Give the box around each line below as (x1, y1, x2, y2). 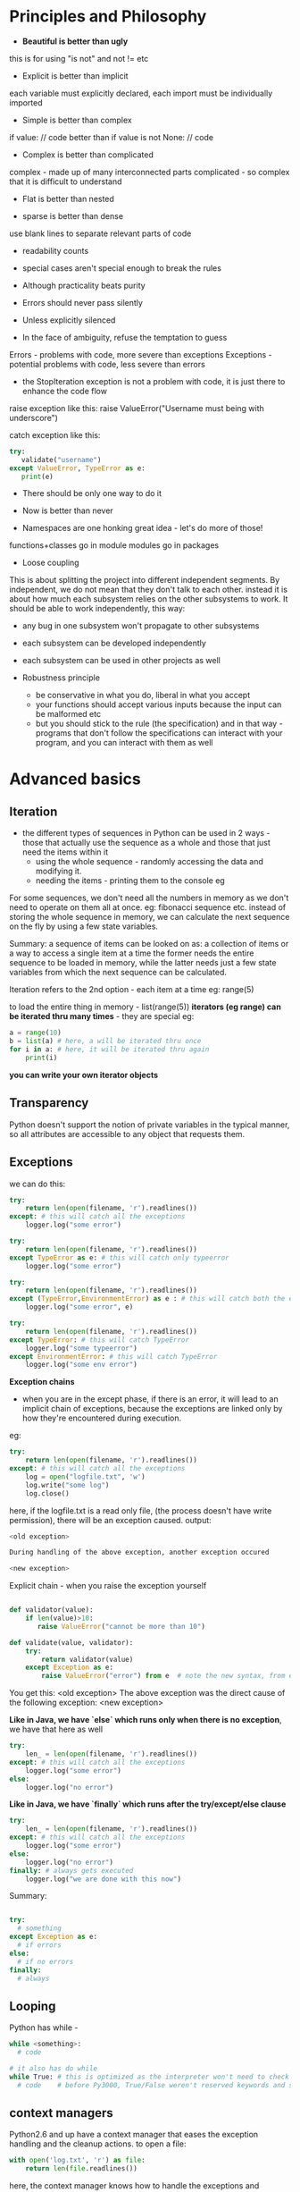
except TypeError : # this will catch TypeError (9, 1335, 190, 1345)
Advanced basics (9, 769, 141, 788)
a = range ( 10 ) (9, 1028, 62, 1038)
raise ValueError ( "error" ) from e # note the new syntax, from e (41, 1672, 294, 1681)
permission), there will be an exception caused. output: (9, 1514, 212, 1525)
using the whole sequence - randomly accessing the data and (35, 856, 263, 867)
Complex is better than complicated (21, 149, 154, 160)
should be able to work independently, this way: (9, 603, 186, 614)
